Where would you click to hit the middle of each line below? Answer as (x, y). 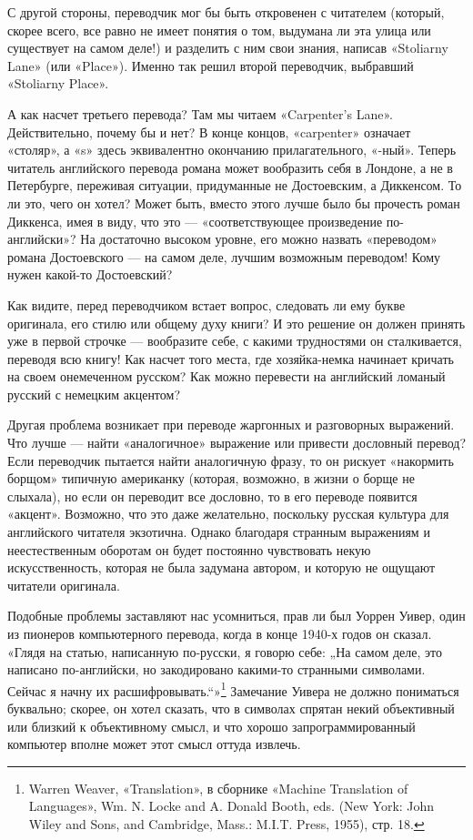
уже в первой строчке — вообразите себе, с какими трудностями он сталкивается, (235, 341)
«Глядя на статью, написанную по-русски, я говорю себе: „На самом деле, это (225, 651)
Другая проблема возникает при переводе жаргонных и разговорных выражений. (231, 425)
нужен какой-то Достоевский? (90, 274)
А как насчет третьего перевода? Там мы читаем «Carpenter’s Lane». (200, 113)
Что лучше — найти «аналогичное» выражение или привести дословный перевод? (237, 443)
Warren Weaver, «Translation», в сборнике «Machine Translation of (218, 788)
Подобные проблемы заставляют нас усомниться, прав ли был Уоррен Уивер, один (236, 616)
